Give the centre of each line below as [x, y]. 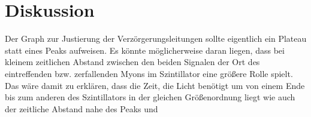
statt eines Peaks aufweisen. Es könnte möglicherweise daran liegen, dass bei [145, 50]
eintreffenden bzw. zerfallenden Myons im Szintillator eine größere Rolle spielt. [149, 73]
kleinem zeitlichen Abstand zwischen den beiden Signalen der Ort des [132, 62]
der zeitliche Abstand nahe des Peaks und [81, 108]
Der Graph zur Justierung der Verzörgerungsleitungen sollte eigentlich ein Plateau [156, 39]
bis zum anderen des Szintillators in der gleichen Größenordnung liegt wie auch [150, 97]
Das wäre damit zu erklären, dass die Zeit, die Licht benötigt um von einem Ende [155, 85]
